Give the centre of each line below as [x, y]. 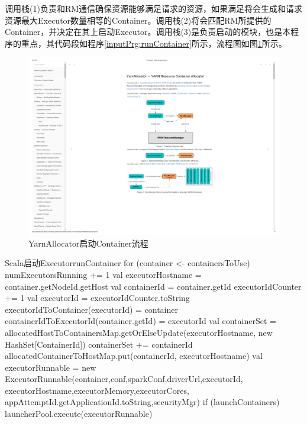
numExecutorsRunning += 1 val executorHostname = [103, 274]
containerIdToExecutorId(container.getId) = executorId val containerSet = [140, 321]
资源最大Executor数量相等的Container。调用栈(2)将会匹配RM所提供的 [138, 20]
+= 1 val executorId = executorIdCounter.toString [97, 298]
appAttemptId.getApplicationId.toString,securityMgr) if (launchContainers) [142, 402]
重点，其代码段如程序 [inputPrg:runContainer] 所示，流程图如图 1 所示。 [154, 43]
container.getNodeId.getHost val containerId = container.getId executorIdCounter [153, 286]
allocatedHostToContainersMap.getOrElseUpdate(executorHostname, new [139, 332]
